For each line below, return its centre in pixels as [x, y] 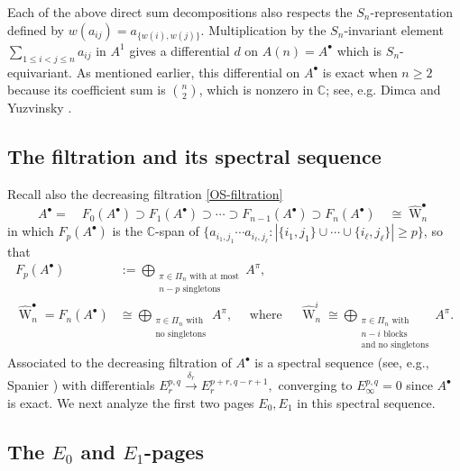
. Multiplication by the [263, 29]
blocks [396, 334]
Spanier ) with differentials [81, 385]
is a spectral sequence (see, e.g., [342, 362]
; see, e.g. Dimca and [383, 90]
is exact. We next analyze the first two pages [131, 402]
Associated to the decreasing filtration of [120, 362]
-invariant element [394, 29]
